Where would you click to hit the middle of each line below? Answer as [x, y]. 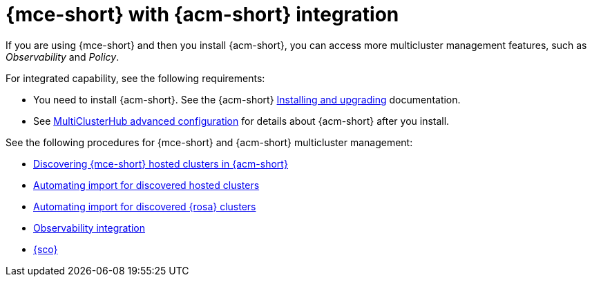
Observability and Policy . [63, 57]
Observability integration [89, 228]
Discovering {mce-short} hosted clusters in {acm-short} [161, 163]
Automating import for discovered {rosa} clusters [145, 206]
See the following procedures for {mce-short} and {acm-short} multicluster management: [209, 142]
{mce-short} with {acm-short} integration [202, 14]
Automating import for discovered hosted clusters [146, 185]
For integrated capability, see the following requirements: [135, 78]
